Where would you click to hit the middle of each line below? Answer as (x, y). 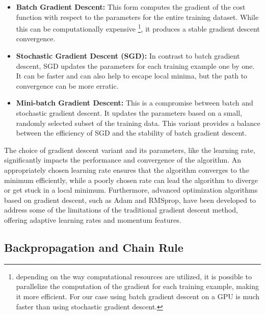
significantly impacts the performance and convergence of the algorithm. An (123, 160)
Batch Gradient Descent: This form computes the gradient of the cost (131, 7)
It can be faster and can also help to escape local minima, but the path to (132, 76)
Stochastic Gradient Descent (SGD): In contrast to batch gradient (128, 56)
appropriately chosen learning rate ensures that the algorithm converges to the (127, 169)
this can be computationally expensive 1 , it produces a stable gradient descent (138, 28)
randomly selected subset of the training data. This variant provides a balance (138, 123)
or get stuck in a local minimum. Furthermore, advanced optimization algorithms (131, 190)
